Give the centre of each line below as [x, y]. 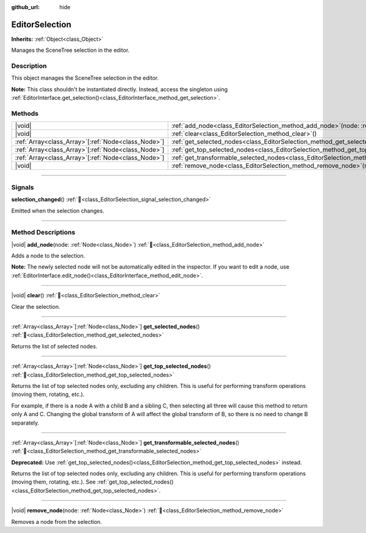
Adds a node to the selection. [48, 256]
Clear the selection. [36, 306]
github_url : [25, 7]
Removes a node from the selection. [57, 521]
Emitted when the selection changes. [58, 211]
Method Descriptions [43, 233]
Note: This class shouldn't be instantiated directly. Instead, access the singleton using [120, 89]
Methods [25, 113]
